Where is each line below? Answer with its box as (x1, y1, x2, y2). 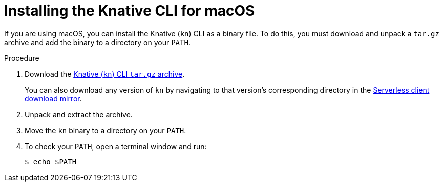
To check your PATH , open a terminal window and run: (25, 141, 207, 151)
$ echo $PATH (25, 157, 77, 166)
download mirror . (25, 94, 82, 103)
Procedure (4, 53, 39, 63)
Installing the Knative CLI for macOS (4, 2, 255, 19)
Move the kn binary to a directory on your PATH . (25, 126, 186, 135)
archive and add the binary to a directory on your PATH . (4, 37, 191, 47)
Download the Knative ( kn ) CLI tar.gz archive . (25, 69, 185, 78)
